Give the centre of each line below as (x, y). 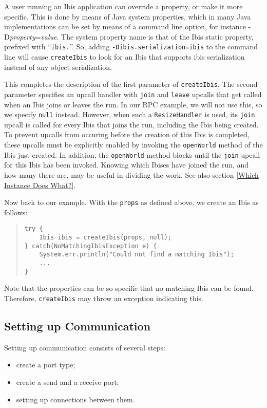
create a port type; (46, 365)
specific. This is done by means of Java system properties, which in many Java (128, 16)
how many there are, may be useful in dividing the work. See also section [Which (131, 174)
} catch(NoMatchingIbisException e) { (91, 246)
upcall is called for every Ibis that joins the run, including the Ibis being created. (131, 124)
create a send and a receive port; (68, 382)
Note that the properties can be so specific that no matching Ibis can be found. (129, 288)
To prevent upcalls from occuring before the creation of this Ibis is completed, (127, 134)
